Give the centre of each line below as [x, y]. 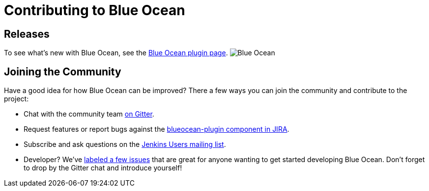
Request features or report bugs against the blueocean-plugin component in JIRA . [157, 129]
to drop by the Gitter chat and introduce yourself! [103, 168]
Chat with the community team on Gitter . [89, 114]
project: [16, 99]
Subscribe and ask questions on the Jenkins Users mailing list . [125, 144]
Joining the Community [63, 72]
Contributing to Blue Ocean [95, 10]
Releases [27, 34]
